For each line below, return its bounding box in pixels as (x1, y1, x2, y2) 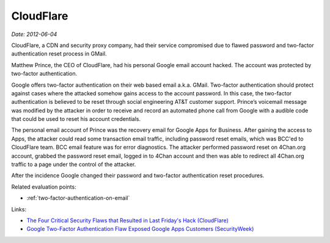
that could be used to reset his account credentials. (11, 115, 141, 123)
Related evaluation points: (11, 183, 76, 190)
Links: (11, 205, 27, 213)
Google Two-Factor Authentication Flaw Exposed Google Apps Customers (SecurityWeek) (26, 225, 254, 233)
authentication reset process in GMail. (11, 50, 107, 57)
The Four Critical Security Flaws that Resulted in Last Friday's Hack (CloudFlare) (26, 217, 229, 224)
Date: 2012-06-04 (11, 31, 57, 38)
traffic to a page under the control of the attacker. (11, 161, 136, 168)
